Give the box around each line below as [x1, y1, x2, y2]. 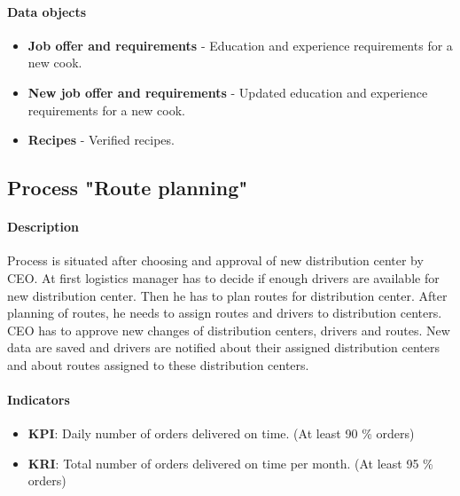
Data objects [7, 2, 87, 20]
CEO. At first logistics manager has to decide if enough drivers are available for [7, 268, 440, 287]
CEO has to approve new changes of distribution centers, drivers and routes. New [7, 320, 450, 339]
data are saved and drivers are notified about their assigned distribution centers [7, 338, 441, 357]
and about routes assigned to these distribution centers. [7, 355, 309, 374]
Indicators [7, 390, 70, 409]
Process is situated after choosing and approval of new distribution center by [7, 251, 424, 270]
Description [7, 217, 80, 236]
